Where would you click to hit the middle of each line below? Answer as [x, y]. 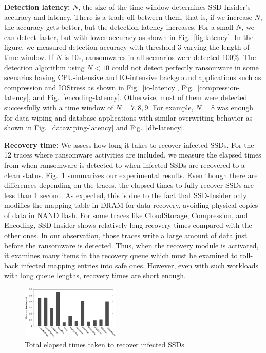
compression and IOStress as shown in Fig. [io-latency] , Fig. [99, 87]
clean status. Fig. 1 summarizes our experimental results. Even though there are [131, 175]
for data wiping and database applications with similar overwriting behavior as [128, 117]
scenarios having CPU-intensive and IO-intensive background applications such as [133, 77]
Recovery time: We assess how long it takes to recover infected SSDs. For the [129, 144]
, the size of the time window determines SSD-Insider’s [164, 7]
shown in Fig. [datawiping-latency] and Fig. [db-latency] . [95, 128]
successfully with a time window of [59, 107]
